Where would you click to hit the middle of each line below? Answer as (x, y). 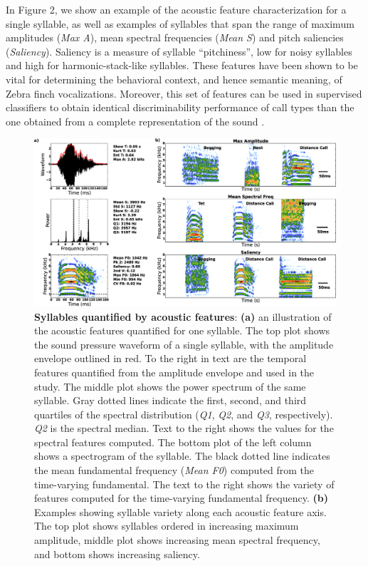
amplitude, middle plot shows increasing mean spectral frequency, (177, 540)
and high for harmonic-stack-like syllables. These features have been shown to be (182, 65)
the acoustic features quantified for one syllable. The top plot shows (182, 330)
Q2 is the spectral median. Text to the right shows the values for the (184, 428)
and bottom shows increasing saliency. (117, 554)
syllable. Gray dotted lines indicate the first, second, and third (170, 400)
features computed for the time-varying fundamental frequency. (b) (181, 498)
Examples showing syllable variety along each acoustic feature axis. (180, 511)
